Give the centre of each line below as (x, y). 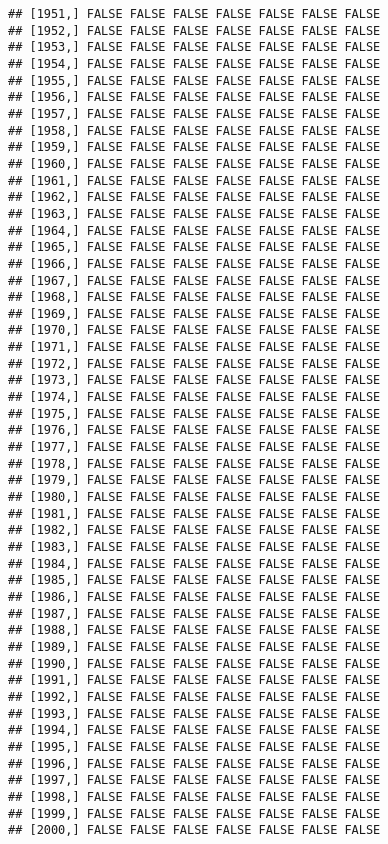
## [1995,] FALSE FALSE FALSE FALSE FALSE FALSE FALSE (194, 746)
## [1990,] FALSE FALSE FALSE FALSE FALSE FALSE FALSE (194, 663)
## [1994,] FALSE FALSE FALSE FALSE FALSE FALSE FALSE (194, 730)
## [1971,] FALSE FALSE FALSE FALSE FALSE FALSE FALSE (194, 347)
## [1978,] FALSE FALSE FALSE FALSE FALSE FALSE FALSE (194, 463)
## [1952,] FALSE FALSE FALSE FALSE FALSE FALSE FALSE (194, 30)
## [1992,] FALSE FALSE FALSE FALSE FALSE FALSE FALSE (194, 696)
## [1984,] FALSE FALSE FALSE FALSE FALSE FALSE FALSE (194, 563)
